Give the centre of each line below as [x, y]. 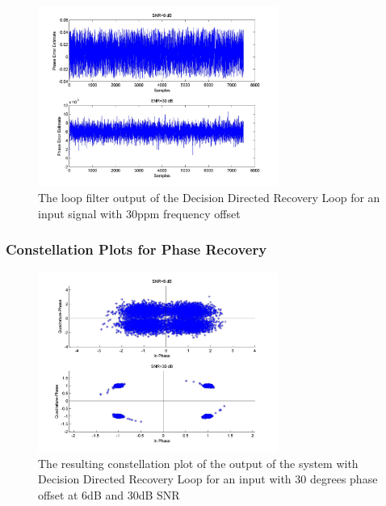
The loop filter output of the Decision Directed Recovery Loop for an [209, 198]
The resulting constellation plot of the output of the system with [198, 463]
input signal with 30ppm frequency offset [139, 213]
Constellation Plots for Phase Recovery [136, 249]
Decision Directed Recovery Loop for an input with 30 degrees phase [208, 479]
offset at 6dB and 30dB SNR [109, 494]
